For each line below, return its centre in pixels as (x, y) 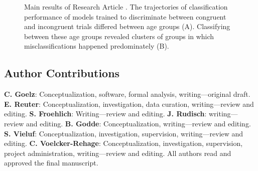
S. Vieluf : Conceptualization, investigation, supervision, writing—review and (124, 133)
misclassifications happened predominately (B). (97, 46)
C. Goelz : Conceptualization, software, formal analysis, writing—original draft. (127, 94)
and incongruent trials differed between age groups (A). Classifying (127, 26)
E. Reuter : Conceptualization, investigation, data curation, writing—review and (129, 104)
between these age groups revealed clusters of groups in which (119, 36)
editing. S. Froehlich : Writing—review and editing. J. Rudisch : (105, 114)
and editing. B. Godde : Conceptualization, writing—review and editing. (138, 123)
